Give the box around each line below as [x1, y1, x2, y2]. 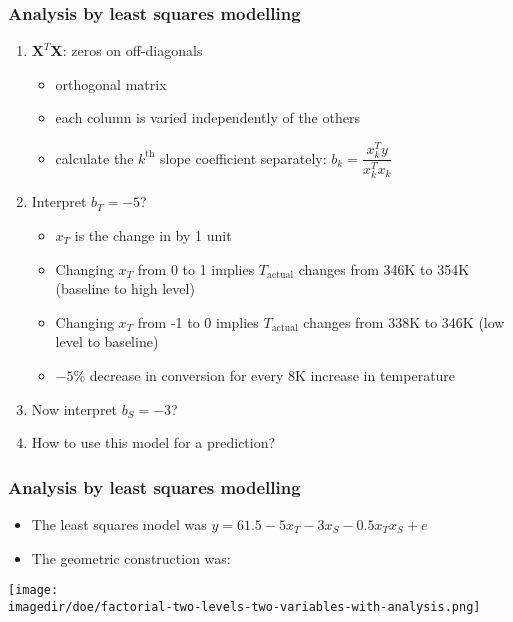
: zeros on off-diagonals [62, 40, 203, 61]
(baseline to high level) [55, 278, 195, 299]
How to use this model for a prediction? [31, 432, 276, 453]
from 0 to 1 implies [137, 258, 255, 279]
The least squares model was [31, 513, 207, 534]
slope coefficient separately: [160, 147, 327, 168]
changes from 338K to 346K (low [303, 311, 505, 332]
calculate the [55, 147, 134, 168]
